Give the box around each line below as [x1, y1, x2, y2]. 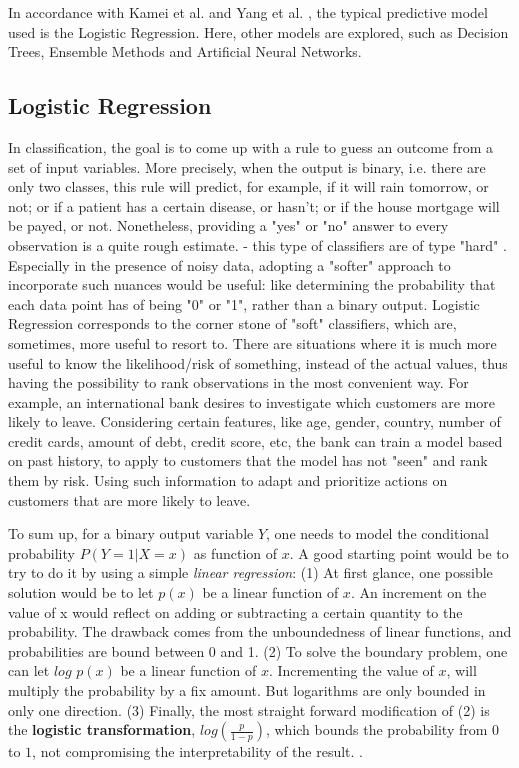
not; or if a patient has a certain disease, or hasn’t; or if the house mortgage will [8, 195, 500, 216]
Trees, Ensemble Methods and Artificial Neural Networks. [8, 41, 362, 62]
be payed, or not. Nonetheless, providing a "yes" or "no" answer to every [8, 215, 449, 236]
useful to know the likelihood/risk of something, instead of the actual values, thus [8, 352, 508, 373]
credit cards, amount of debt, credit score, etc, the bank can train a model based [8, 430, 503, 451]
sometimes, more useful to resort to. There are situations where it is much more [8, 332, 497, 353]
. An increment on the [350, 582, 487, 603]
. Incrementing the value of [268, 660, 434, 681]
